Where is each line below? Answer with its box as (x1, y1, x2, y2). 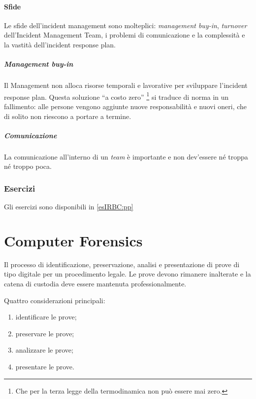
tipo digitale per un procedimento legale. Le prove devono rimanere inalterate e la (4, 269, 251, 279)
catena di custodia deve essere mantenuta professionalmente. (4, 279, 187, 289)
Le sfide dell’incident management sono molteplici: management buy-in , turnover (4, 20, 247, 30)
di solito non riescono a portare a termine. (4, 111, 131, 121)
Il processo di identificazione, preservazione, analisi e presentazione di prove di (4, 259, 240, 269)
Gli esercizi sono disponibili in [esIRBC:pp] (4, 201, 133, 212)
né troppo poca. (4, 161, 52, 171)
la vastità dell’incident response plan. (4, 39, 116, 49)
